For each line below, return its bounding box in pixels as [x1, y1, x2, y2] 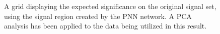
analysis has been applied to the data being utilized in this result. [4, 20, 207, 31]
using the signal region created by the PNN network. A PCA [4, 10, 192, 21]
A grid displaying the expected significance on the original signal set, [4, 1, 216, 11]
